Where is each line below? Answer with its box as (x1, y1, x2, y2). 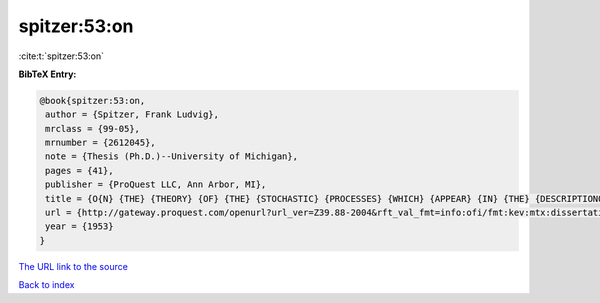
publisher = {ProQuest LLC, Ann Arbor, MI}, (45, 179, 267, 190)
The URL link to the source (18, 260, 129, 272)
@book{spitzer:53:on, (39, 95, 146, 106)
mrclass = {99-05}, (45, 123, 140, 134)
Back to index (18, 279, 75, 291)
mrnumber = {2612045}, (45, 137, 157, 149)
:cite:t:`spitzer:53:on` (18, 50, 105, 62)
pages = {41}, (45, 165, 114, 176)
